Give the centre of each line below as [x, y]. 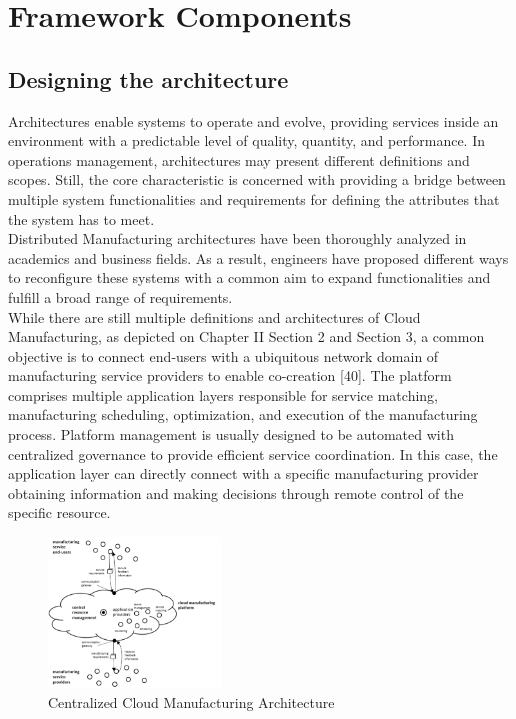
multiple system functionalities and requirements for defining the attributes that [254, 198]
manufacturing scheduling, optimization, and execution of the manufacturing [243, 414]
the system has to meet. [81, 218]
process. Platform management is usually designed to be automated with [231, 434]
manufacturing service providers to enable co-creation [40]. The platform [230, 375]
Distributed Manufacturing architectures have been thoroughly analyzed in [237, 238]
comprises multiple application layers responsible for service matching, [223, 394]
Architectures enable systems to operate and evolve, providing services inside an [253, 120]
